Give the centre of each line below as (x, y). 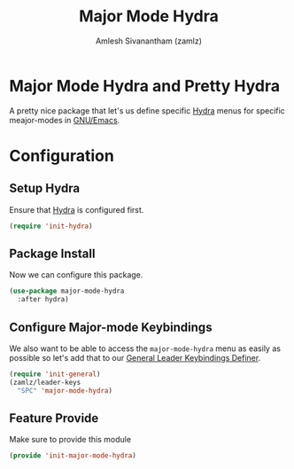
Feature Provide (54, 418)
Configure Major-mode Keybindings (111, 327)
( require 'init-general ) (55, 374)
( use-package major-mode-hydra (67, 291)
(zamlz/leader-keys (45, 382)
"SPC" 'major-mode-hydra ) (65, 391)
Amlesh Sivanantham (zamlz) (149, 41)
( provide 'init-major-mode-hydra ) (73, 456)
